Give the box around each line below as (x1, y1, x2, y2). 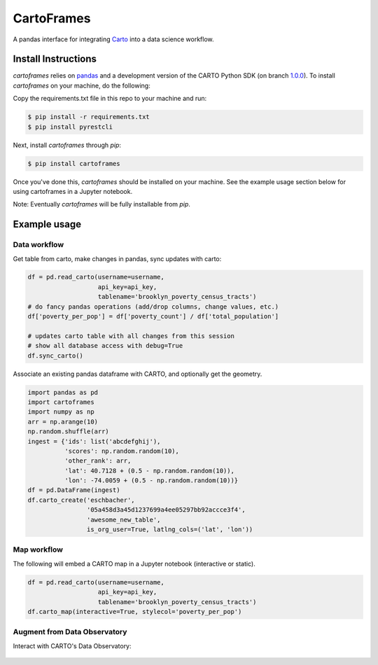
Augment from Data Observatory (13, 627, 127, 637)
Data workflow (13, 240, 64, 250)
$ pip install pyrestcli (27, 122, 113, 131)
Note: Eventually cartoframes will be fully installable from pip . (13, 200, 190, 209)
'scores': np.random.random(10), (64, 447, 180, 455)
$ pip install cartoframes (27, 160, 120, 167)
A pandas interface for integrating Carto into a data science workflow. (13, 35, 214, 43)
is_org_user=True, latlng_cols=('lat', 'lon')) (86, 526, 253, 533)
